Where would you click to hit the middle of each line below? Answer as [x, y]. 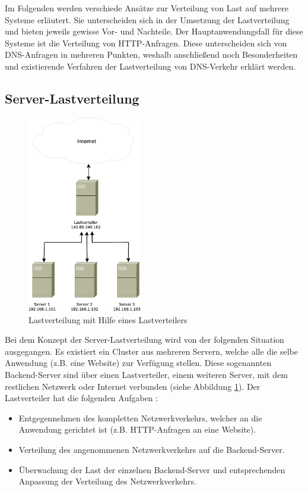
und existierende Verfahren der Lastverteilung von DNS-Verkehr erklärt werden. [150, 66]
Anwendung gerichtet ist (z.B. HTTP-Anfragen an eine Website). [137, 429]
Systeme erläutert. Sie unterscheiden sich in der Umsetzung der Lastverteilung [147, 19]
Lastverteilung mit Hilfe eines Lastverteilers [108, 319]
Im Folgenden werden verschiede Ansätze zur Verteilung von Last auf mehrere [147, 8]
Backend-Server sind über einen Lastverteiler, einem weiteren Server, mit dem [146, 374]
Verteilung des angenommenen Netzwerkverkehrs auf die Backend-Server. [152, 449]
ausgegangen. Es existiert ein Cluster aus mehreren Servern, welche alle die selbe [151, 351]
